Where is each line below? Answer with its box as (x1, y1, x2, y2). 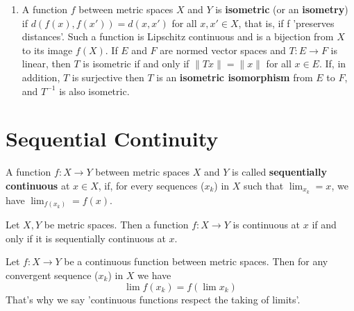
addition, (22, 69, 60, 84)
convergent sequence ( (6, 268, 99, 283)
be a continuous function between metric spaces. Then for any (64, 254, 328, 269)
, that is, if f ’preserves (238, 15, 335, 30)
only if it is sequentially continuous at (6, 230, 166, 245)
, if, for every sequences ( (98, 178, 205, 192)
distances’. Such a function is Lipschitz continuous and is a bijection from (22, 29, 334, 44)
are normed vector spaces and (160, 42, 286, 57)
